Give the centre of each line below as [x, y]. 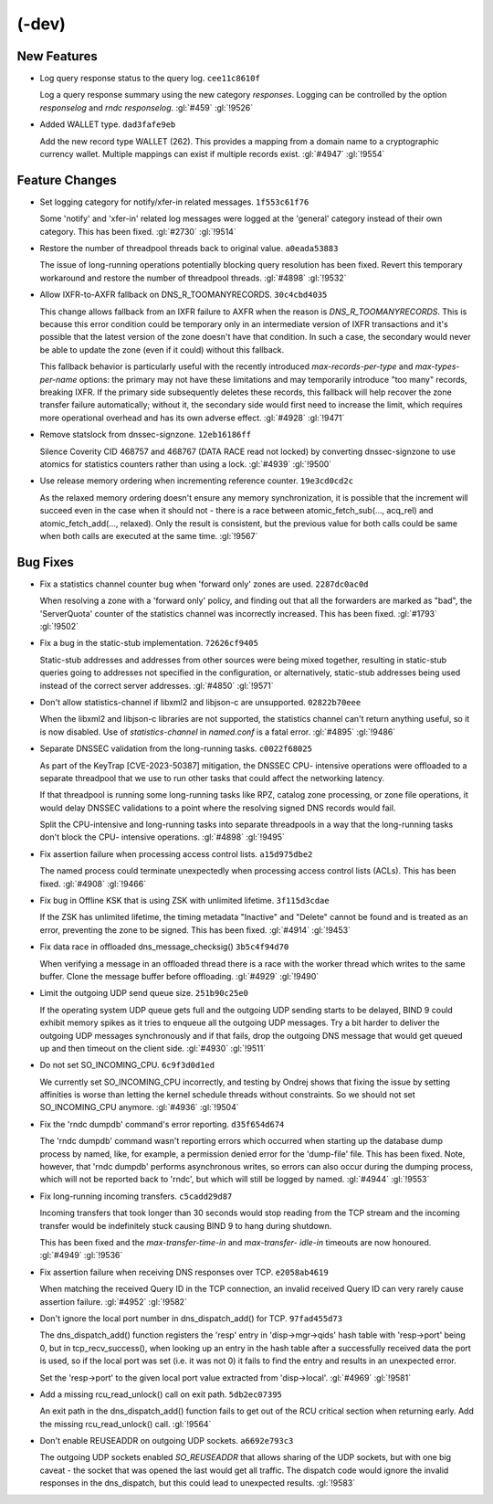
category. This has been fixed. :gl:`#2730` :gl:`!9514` [138, 231]
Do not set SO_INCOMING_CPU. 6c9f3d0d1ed [127, 1065]
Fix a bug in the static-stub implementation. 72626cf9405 [149, 643]
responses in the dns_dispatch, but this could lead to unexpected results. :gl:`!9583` [198, 1483]
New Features [57, 56]
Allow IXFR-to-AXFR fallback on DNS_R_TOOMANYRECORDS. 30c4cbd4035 [184, 295]
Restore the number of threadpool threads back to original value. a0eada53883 [189, 249]
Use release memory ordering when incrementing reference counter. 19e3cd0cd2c [197, 481]
